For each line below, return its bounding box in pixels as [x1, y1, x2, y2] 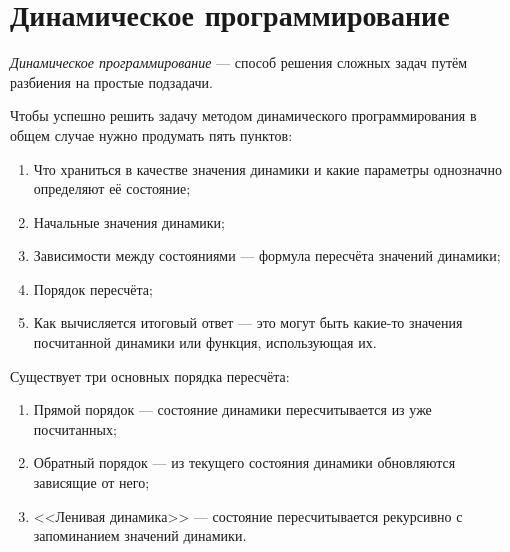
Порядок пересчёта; [33, 278, 153, 299]
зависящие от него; [33, 472, 150, 493]
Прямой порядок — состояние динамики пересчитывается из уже [33, 399, 432, 420]
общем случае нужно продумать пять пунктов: [10, 124, 293, 145]
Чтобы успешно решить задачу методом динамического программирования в [10, 105, 477, 126]
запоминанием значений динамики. [33, 525, 247, 546]
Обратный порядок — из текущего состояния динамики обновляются [33, 452, 456, 473]
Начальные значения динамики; [33, 211, 225, 232]
